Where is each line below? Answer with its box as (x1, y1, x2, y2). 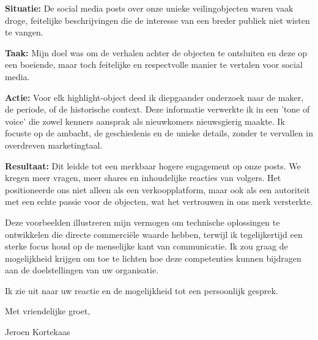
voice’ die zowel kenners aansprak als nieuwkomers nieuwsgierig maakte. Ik (5, 114, 285, 127)
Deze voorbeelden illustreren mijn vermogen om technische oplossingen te (5, 215, 280, 228)
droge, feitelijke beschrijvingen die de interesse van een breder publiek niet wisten (5, 13, 310, 26)
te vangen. (5, 26, 43, 39)
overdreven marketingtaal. (5, 138, 103, 151)
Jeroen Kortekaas (5, 325, 70, 338)
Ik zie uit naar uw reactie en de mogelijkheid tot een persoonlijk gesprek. (5, 284, 278, 297)
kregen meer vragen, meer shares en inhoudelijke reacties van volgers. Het (5, 171, 281, 184)
